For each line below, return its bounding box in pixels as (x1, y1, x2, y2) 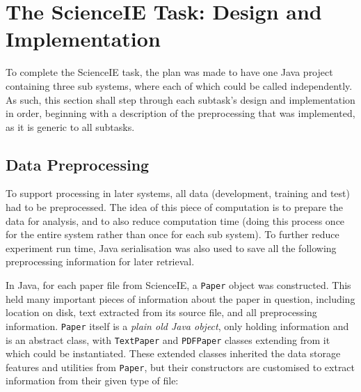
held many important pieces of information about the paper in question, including (6, 291, 355, 306)
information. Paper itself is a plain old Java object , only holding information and (6, 318, 349, 333)
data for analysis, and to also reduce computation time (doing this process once (6, 213, 345, 228)
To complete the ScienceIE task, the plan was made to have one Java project (6, 65, 333, 79)
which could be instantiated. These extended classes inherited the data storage (6, 346, 341, 361)
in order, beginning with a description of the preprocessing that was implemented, (6, 106, 355, 120)
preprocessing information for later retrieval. (6, 254, 195, 269)
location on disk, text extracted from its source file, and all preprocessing (6, 305, 317, 320)
